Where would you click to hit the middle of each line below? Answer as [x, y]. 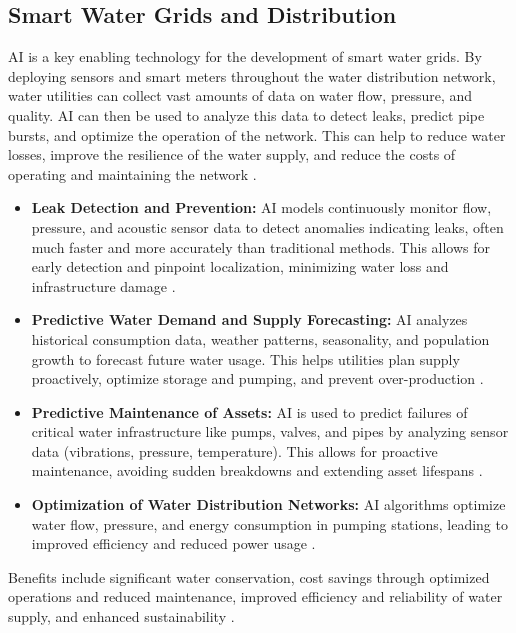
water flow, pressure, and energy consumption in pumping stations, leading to [269, 523]
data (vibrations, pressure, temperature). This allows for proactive [234, 450]
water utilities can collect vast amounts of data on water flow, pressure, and [240, 95]
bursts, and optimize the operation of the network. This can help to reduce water [257, 134]
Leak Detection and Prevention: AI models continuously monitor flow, [261, 207]
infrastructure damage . [103, 285]
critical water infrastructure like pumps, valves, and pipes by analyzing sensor [270, 431]
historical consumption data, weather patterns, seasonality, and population [260, 338]
